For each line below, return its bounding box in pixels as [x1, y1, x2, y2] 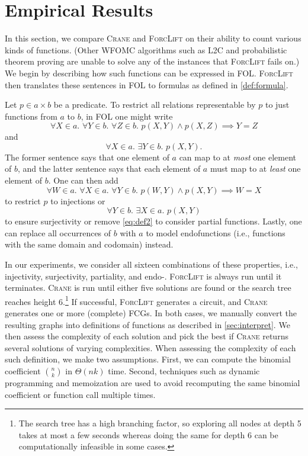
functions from [5, 110, 57, 122]
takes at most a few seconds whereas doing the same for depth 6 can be [18, 428, 278, 441]
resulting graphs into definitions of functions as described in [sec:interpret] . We [5, 318, 290, 330]
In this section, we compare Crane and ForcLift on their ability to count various [5, 32, 301, 44]
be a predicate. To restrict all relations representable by [53, 98, 256, 111]
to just [265, 98, 290, 111]
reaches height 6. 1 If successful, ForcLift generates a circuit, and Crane [5, 293, 268, 307]
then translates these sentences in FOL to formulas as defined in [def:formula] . [5, 78, 288, 91]
